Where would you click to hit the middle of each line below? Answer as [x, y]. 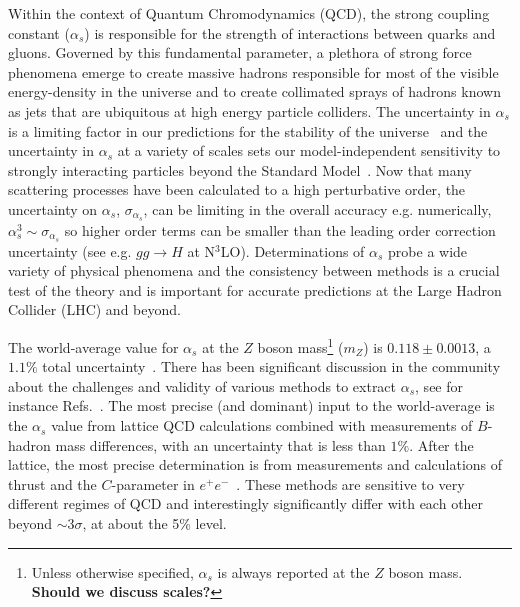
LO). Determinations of [292, 250]
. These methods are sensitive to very [350, 483]
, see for [439, 385]
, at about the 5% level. [154, 523]
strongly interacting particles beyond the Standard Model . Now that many [240, 169]
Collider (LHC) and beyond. [94, 309]
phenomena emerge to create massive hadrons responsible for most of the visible [253, 71]
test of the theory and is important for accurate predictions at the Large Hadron [255, 289]
